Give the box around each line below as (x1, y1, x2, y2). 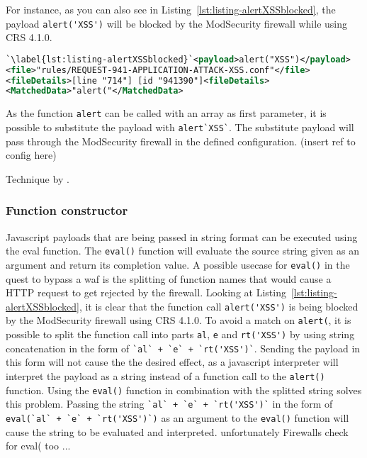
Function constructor (6, 201, 128, 219)
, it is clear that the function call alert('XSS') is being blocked (79, 298, 358, 313)
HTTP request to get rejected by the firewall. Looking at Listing (6, 285, 286, 300)
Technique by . (6, 171, 69, 186)
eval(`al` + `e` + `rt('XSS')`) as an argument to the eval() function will (6, 410, 349, 425)
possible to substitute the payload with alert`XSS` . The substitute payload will (6, 120, 354, 134)
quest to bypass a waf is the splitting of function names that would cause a (6, 271, 332, 286)
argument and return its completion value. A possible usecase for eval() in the (6, 257, 350, 272)
